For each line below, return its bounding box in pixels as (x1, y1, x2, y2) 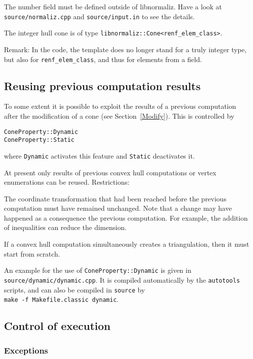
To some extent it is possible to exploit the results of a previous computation (4, 101, 236, 111)
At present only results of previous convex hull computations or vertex (4, 167, 217, 177)
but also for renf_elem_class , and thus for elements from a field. (4, 54, 202, 64)
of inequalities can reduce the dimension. (4, 222, 127, 232)
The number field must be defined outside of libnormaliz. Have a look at (4, 1, 222, 11)
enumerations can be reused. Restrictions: (4, 177, 129, 187)
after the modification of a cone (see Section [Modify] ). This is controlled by (4, 110, 234, 121)
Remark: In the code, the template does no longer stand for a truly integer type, (4, 44, 247, 54)
